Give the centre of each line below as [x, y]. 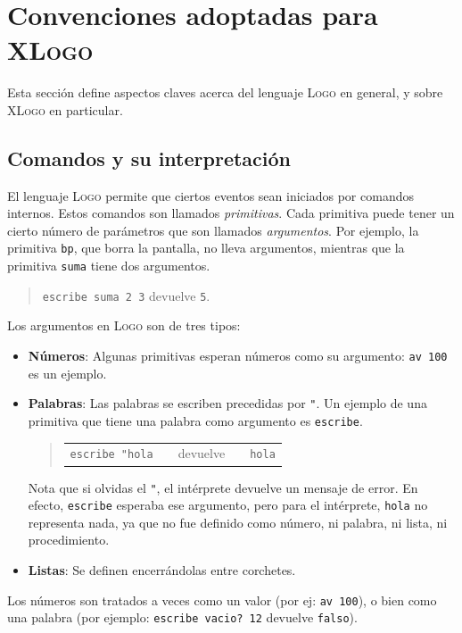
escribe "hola [111, 455]
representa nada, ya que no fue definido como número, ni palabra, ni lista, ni [238, 522]
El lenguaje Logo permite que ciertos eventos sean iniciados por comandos [210, 195]
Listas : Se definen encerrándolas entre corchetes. [162, 570]
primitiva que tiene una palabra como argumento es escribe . [195, 420]
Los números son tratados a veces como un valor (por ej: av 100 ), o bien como [222, 600]
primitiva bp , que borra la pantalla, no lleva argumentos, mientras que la [206, 248]
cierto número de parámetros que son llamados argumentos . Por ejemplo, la [213, 230]
